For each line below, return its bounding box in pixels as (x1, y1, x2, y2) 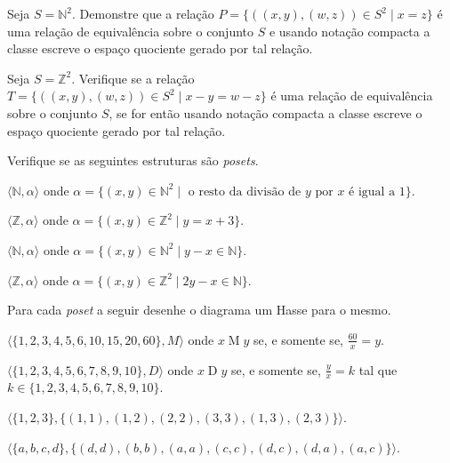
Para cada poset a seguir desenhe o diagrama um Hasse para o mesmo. (7, 300, 391, 319)
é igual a (349, 185, 396, 198)
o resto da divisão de (188, 185, 301, 198)
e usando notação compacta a (269, 21, 430, 40)
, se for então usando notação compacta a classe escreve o (108, 103, 422, 122)
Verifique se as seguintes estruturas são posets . (7, 151, 259, 170)
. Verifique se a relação (71, 68, 195, 87)
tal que (358, 360, 398, 379)
